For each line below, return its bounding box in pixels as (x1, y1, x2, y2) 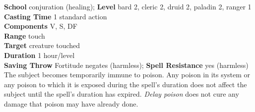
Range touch (4, 30, 45, 41)
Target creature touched (4, 40, 80, 51)
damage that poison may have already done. (4, 98, 138, 109)
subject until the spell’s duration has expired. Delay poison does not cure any (4, 89, 239, 99)
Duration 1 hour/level (4, 50, 75, 60)
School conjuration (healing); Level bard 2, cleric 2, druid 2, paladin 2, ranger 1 (4, 1, 252, 11)
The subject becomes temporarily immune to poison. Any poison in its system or (4, 69, 251, 80)
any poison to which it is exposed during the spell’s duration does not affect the (4, 79, 247, 89)
